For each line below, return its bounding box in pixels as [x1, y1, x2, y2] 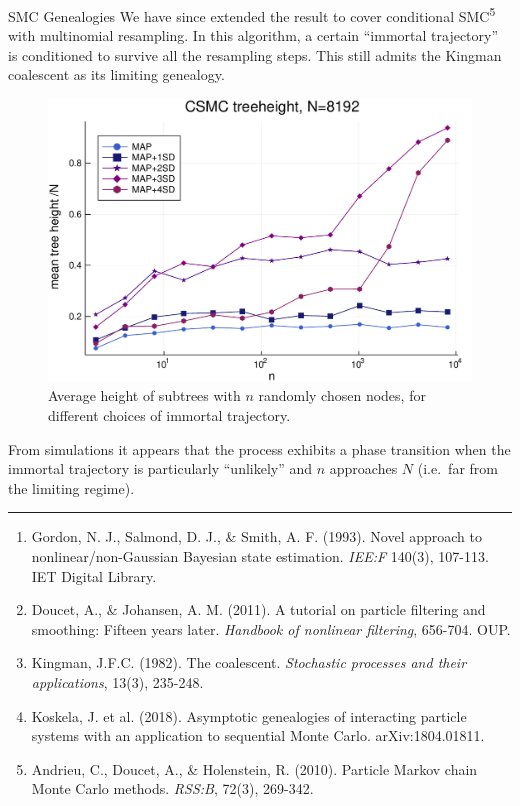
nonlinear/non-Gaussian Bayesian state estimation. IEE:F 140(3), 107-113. [31, 545, 489, 566]
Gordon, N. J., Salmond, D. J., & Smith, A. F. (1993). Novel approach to [31, 526, 482, 547]
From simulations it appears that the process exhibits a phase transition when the [8, 438, 511, 459]
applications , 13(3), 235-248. [31, 671, 204, 692]
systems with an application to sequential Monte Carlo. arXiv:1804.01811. [31, 725, 485, 746]
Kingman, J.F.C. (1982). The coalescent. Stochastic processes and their [31, 652, 467, 673]
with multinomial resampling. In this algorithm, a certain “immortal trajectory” [8, 25, 499, 46]
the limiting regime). [8, 477, 135, 498]
